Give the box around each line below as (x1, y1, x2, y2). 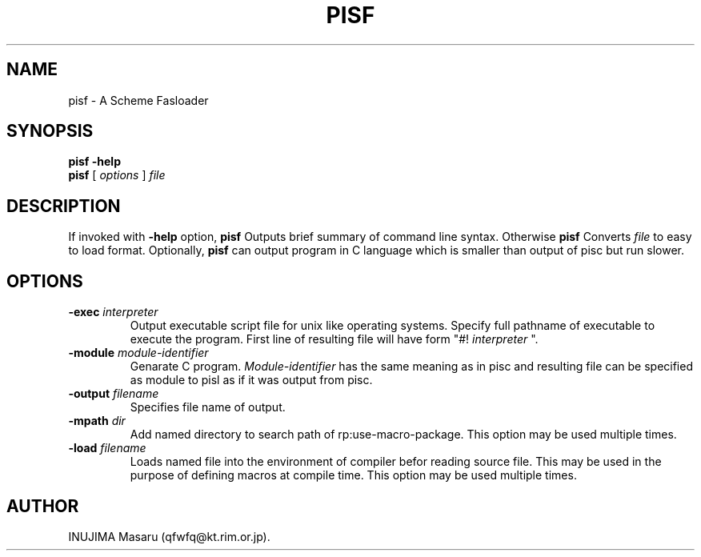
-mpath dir (68, 414, 126, 428)
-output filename (68, 387, 159, 401)
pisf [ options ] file (68, 168, 166, 182)
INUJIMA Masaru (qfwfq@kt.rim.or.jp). (68, 529, 270, 543)
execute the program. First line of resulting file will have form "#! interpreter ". (130, 332, 539, 347)
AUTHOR (6, 495, 79, 516)
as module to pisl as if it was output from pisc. (130, 373, 373, 387)
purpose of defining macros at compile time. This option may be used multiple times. (130, 468, 577, 483)
